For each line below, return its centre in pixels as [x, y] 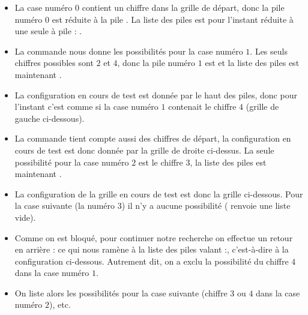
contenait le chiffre [202, 106]
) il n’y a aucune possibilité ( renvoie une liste [206, 205]
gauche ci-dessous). [50, 118]
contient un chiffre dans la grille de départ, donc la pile [183, 7]
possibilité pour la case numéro [72, 162]
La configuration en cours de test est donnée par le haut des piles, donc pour [156, 94]
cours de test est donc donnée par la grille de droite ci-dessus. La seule [144, 150]
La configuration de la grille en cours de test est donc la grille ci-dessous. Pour [159, 193]
